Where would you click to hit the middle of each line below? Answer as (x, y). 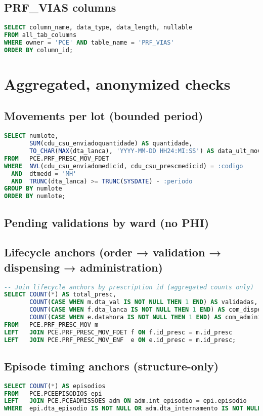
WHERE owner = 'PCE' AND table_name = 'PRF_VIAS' (89, 42)
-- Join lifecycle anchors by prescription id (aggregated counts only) (129, 287)
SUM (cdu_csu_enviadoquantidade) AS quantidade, (111, 144)
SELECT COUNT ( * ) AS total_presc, (60, 295)
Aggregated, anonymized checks (117, 83)
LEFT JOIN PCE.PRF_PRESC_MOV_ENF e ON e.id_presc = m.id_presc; (120, 340)
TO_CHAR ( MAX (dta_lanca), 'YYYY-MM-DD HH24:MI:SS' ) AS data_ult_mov (145, 151)
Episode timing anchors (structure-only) (112, 366)
